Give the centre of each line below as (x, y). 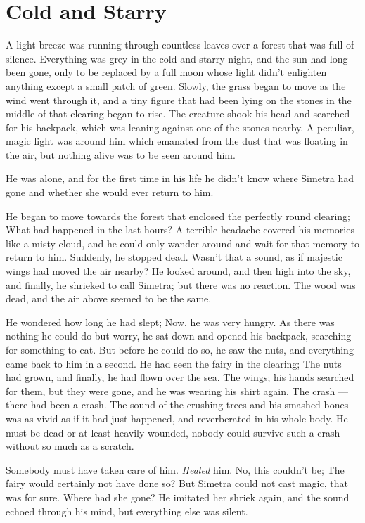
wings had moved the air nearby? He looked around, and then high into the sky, (178, 271)
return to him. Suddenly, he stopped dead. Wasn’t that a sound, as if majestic (174, 257)
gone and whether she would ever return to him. (110, 192)
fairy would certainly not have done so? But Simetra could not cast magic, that (177, 483)
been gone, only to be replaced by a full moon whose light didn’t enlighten (166, 72)
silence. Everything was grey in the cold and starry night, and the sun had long (177, 58)
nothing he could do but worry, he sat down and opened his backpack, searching (179, 336)
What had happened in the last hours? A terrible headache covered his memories (180, 230)
